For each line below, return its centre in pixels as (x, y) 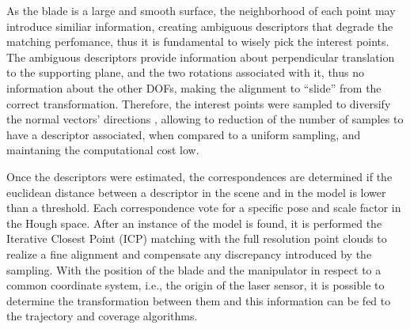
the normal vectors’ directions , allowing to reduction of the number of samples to (205, 119)
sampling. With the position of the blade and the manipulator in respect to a (194, 269)
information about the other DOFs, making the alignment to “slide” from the (194, 87)
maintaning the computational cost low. (103, 150)
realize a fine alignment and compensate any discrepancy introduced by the (189, 253)
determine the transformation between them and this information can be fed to (199, 300)
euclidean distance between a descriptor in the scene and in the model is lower (196, 192)
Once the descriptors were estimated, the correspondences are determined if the (199, 176)
